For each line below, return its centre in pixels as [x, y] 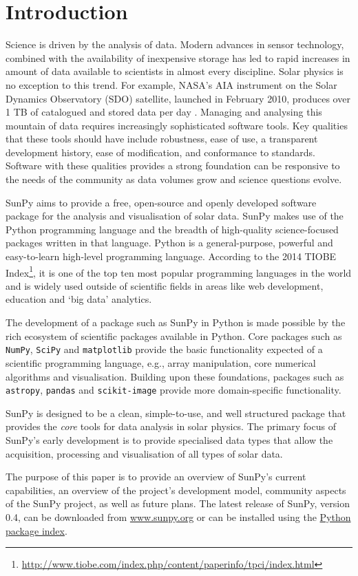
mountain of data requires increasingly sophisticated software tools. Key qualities [177, 125]
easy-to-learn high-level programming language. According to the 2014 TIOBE [171, 256]
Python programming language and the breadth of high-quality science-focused [172, 229]
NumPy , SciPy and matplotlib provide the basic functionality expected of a [164, 349]
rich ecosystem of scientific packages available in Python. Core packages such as [174, 335]
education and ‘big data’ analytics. [79, 299]
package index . [36, 530]
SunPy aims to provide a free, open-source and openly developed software [161, 202]
